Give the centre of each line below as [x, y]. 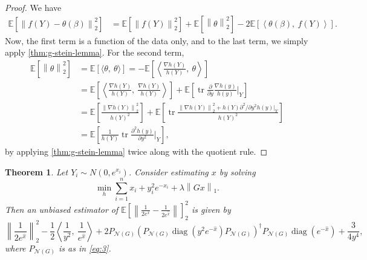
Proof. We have [33, 7]
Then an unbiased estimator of [62, 209]
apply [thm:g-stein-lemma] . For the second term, [95, 52]
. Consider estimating [168, 171]
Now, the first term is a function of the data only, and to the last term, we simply [157, 40]
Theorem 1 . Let [37, 171]
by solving [237, 171]
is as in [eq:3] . [85, 248]
